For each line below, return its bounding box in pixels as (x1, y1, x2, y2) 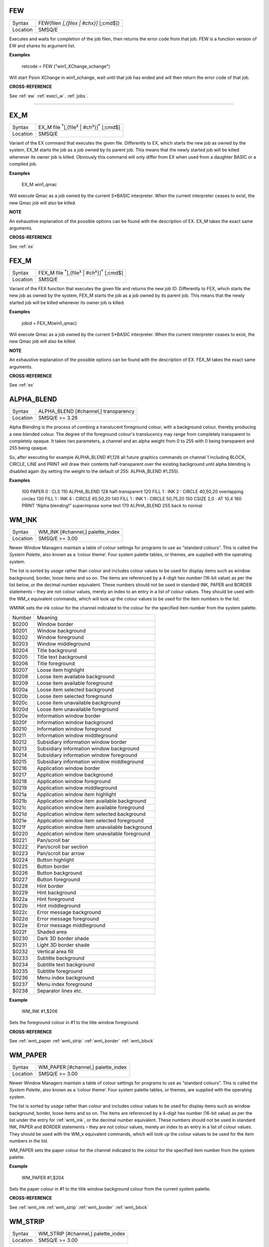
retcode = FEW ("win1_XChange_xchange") (21, 63, 111, 69)
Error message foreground (36, 915, 99, 922)
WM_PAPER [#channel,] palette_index (38, 1064, 127, 1071)
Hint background (36, 889, 77, 896)
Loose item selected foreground (36, 692, 112, 699)
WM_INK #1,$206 (21, 1008, 58, 1014)
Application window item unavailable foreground (36, 830, 150, 837)
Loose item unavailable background (36, 699, 121, 706)
